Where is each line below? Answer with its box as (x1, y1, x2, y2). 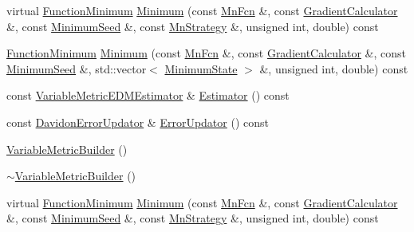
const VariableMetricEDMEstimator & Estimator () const (6, 87, 290, 104)
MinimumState (164, 60, 238, 77)
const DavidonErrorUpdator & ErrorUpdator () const (6, 113, 269, 130)
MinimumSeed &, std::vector (6, 60, 147, 77)
